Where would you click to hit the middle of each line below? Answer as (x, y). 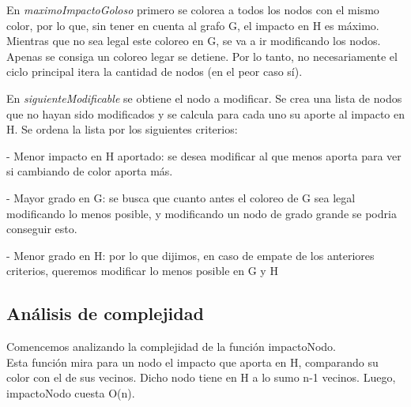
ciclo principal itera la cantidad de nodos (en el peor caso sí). (155, 72)
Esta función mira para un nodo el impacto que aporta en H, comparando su (192, 362)
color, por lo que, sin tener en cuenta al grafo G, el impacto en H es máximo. (193, 25)
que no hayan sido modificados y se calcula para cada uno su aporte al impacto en (205, 113)
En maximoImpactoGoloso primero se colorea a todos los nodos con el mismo (193, 9)
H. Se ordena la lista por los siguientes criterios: (122, 129)
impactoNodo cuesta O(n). (71, 392)
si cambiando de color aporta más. (90, 171)
